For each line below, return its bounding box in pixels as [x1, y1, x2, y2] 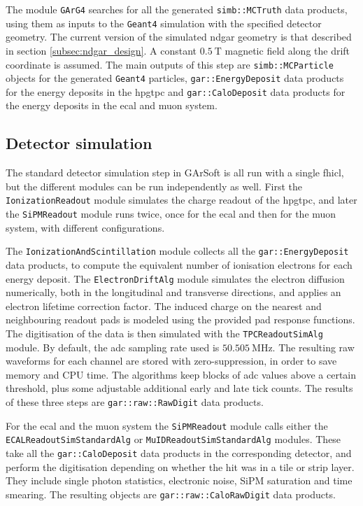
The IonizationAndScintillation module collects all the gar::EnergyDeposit [6, 244, 349, 258]
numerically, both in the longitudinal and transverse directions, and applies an [6, 285, 341, 300]
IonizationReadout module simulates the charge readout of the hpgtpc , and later [6, 192, 357, 207]
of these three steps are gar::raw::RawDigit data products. [6, 395, 264, 409]
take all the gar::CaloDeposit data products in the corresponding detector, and [6, 446, 352, 461]
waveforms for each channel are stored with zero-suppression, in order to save [6, 353, 337, 368]
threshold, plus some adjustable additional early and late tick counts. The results [6, 381, 353, 395]
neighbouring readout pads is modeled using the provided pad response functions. [6, 312, 355, 327]
